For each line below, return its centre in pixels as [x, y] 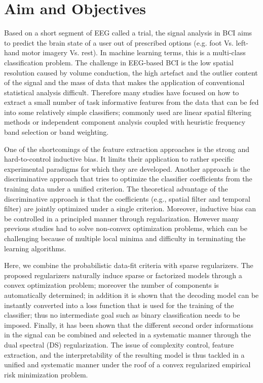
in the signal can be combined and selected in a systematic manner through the [127, 335]
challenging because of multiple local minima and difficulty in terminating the [125, 238]
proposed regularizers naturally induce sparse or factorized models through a [123, 275]
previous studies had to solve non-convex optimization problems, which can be [126, 228]
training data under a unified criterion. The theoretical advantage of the [116, 189]
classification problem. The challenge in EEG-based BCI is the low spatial [119, 62]
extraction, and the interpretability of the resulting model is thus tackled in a [124, 354]
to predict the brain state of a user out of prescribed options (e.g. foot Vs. [119, 42]
